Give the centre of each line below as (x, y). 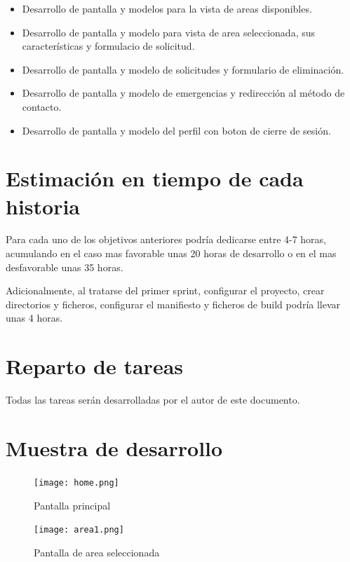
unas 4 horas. (34, 318)
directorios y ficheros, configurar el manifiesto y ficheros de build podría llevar (173, 304)
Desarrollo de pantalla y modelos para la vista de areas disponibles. (167, 8)
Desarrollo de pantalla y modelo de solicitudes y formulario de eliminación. (183, 69)
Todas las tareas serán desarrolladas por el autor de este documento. (153, 400)
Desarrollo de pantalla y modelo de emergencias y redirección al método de (183, 93)
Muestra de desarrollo (114, 447)
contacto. (42, 106)
